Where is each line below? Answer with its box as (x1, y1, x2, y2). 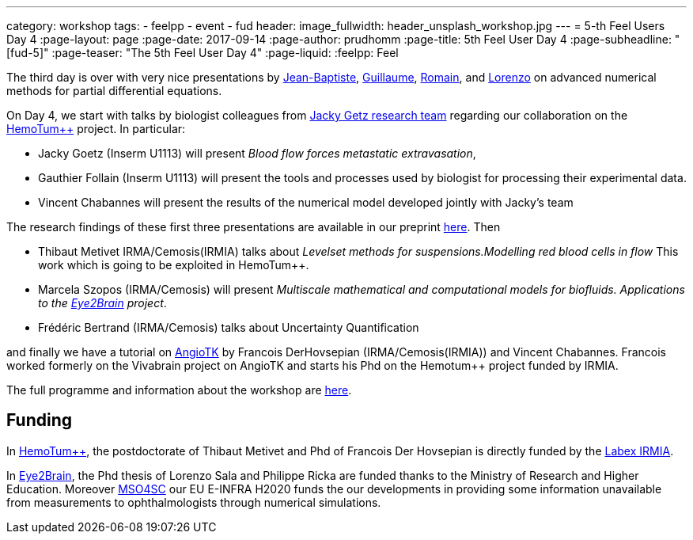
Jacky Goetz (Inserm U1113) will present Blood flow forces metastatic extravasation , (38, 146, 476, 160)
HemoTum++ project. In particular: (6, 122, 186, 135)
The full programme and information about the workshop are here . (6, 383, 352, 397)
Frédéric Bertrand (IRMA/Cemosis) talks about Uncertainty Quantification (38, 321, 419, 334)
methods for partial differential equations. (6, 84, 222, 97)
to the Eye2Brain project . (38, 296, 167, 310)
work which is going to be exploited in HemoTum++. (38, 258, 309, 272)
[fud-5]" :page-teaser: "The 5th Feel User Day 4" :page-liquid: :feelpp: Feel (6, 46, 399, 59)
